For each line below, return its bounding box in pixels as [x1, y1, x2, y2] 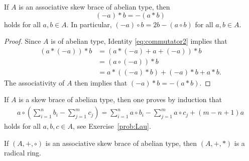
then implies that [74, 77, 128, 88]
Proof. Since [4, 36, 41, 46]
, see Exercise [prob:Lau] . [73, 121, 151, 131]
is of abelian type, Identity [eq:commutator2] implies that [51, 36, 227, 46]
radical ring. [4, 147, 41, 158]
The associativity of [4, 77, 65, 88]
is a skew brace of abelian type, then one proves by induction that [19, 94, 222, 105]
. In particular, [66, 19, 112, 29]
